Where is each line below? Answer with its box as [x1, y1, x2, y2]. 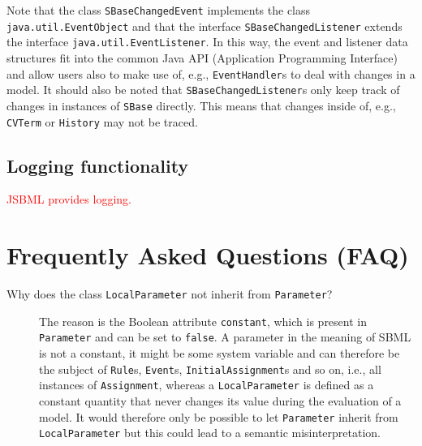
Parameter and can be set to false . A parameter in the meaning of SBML [39, 328, 411, 345]
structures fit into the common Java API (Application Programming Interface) [6, 49, 398, 66]
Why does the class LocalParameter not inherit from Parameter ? [6, 285, 333, 302]
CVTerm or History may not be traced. [6, 113, 198, 130]
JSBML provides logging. [6, 191, 131, 208]
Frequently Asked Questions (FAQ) [6, 238, 409, 272]
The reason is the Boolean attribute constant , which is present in [39, 312, 367, 329]
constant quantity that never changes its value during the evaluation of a [39, 392, 402, 409]
